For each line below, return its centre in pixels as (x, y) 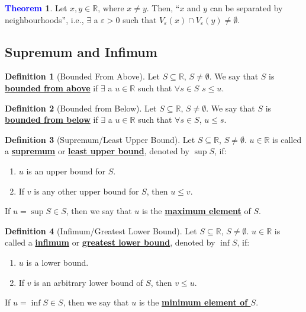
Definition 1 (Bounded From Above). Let (82, 76)
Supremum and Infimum (81, 51)
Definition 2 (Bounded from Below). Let (81, 108)
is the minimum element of (193, 302)
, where (111, 8)
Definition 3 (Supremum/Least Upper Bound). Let (100, 139)
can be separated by (246, 8)
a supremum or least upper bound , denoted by (97, 151)
